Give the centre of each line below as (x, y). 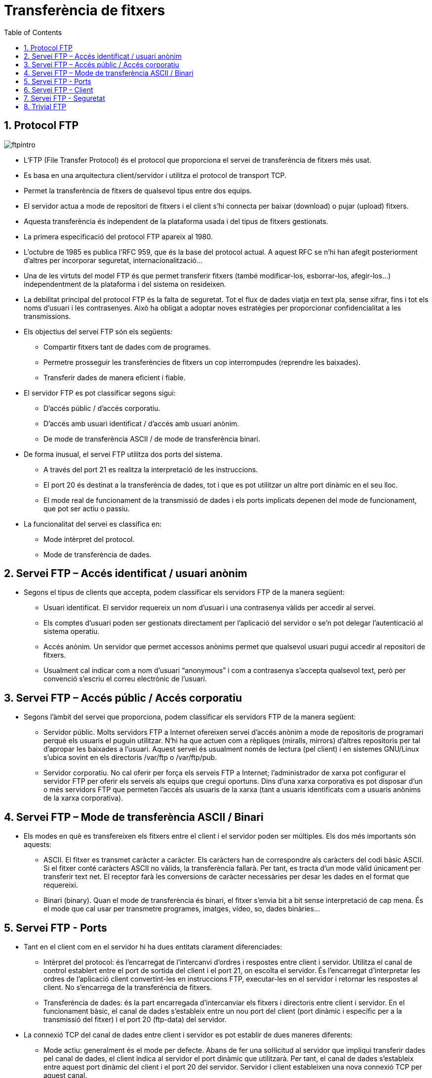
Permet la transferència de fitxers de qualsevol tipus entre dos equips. (138, 190)
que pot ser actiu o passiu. (87, 508)
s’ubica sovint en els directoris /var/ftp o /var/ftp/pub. (130, 758)
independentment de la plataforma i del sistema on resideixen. (125, 284)
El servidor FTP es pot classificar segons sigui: (100, 393)
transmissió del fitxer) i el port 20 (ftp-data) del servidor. (135, 1019)
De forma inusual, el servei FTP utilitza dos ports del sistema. (123, 454)
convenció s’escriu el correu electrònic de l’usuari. (125, 679)
